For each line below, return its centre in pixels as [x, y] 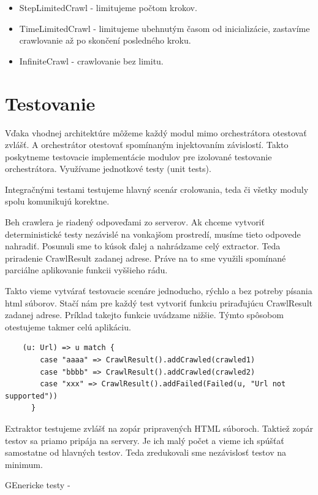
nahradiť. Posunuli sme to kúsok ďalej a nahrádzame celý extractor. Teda [143, 246]
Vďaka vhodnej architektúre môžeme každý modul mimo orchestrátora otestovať [156, 132]
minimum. [24, 464]
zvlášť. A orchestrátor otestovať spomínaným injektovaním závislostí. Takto [147, 145]
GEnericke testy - [38, 485]
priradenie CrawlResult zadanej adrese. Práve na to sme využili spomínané [146, 258]
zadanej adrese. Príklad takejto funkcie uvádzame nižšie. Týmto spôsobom [144, 315]
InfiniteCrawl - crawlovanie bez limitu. [91, 60]
